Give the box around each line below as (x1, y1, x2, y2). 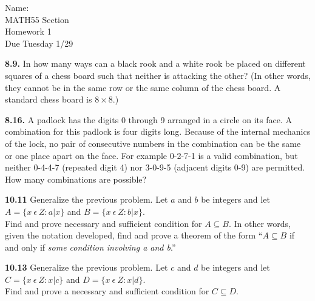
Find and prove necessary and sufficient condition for (5, 217, 202, 229)
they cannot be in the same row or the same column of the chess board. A (5, 81, 281, 93)
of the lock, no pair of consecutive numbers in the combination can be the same (5, 137, 301, 149)
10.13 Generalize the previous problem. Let (5, 261, 168, 274)
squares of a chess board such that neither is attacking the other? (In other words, (5, 69, 311, 81)
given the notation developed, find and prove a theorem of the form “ (5, 229, 263, 242)
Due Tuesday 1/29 (5, 36, 73, 49)
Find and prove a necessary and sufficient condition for (5, 285, 209, 297)
